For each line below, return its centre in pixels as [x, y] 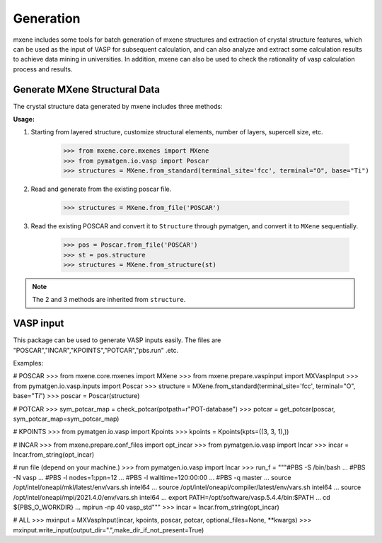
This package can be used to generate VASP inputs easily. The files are [117, 340]
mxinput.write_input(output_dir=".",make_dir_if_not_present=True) [109, 530]
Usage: [24, 119]
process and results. [43, 69]
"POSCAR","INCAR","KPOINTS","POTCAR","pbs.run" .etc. [96, 350]
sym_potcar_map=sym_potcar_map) [66, 419]
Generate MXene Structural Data [87, 89]
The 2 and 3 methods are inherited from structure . [109, 300]
